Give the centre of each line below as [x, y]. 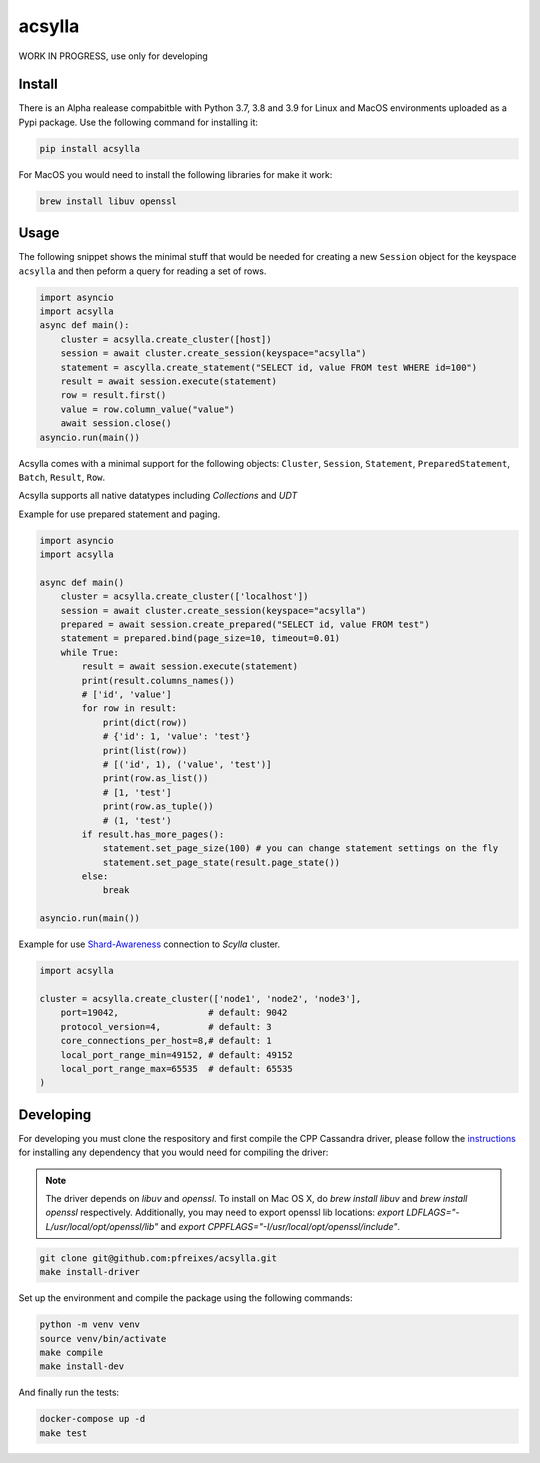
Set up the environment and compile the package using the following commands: [185, 1298]
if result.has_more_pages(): [153, 834]
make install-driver [89, 1272]
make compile [71, 1352]
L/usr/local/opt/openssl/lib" [102, 1226]
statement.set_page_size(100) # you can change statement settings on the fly [300, 848]
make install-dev [82, 1366]
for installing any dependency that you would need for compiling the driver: [173, 1152]
